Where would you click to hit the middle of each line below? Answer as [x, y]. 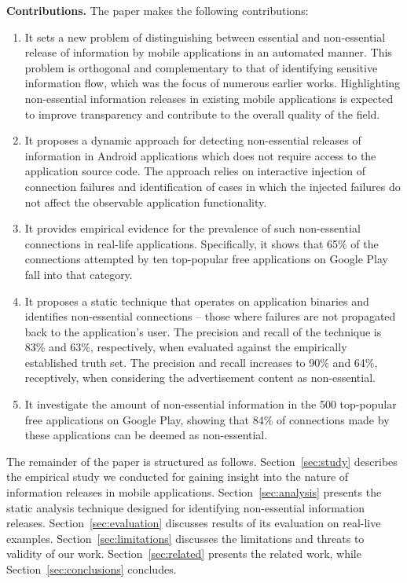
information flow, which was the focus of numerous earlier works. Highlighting [213, 83]
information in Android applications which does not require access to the [200, 155]
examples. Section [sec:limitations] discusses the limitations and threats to [185, 538]
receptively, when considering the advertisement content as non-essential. [200, 378]
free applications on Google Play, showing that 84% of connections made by [207, 419]
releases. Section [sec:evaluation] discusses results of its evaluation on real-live [194, 523]
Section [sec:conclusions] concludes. [92, 569]
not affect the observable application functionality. [146, 202]
